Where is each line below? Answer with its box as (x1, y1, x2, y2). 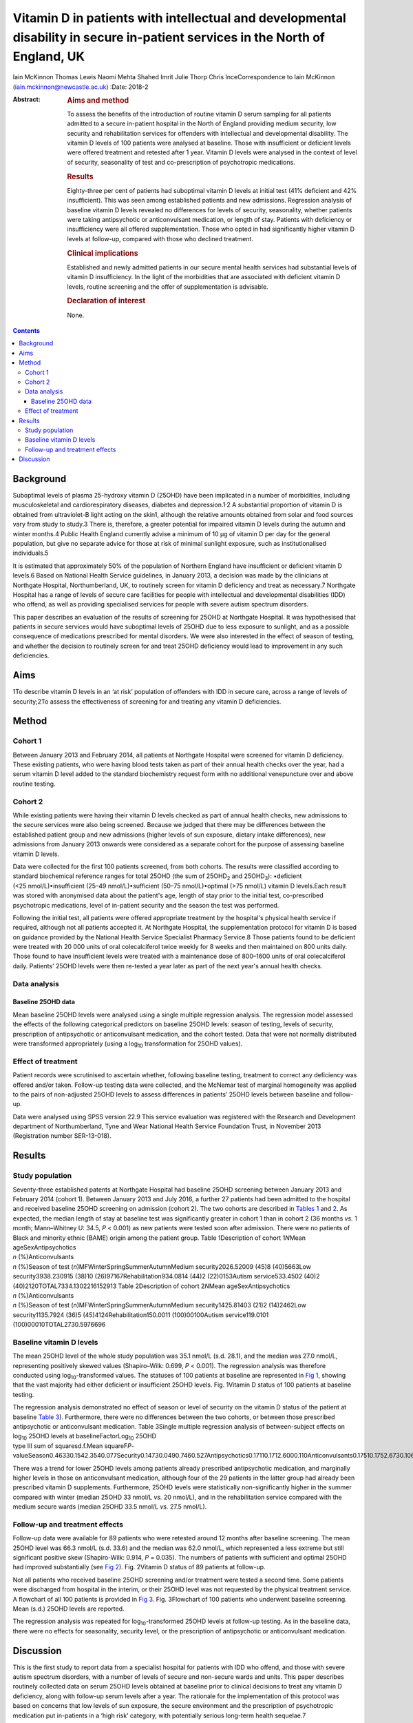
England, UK (12, 49, 85, 65)
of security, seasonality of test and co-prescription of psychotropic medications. (67, 158, 295, 166)
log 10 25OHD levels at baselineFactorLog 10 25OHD (12, 1432, 157, 1442)
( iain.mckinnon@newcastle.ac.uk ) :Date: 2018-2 (12, 83, 149, 91)
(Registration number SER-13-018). (12, 1132, 112, 1140)
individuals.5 (12, 549, 49, 558)
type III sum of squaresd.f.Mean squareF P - (12, 1441, 134, 1450)
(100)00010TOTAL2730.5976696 (12, 1321, 106, 1329)
